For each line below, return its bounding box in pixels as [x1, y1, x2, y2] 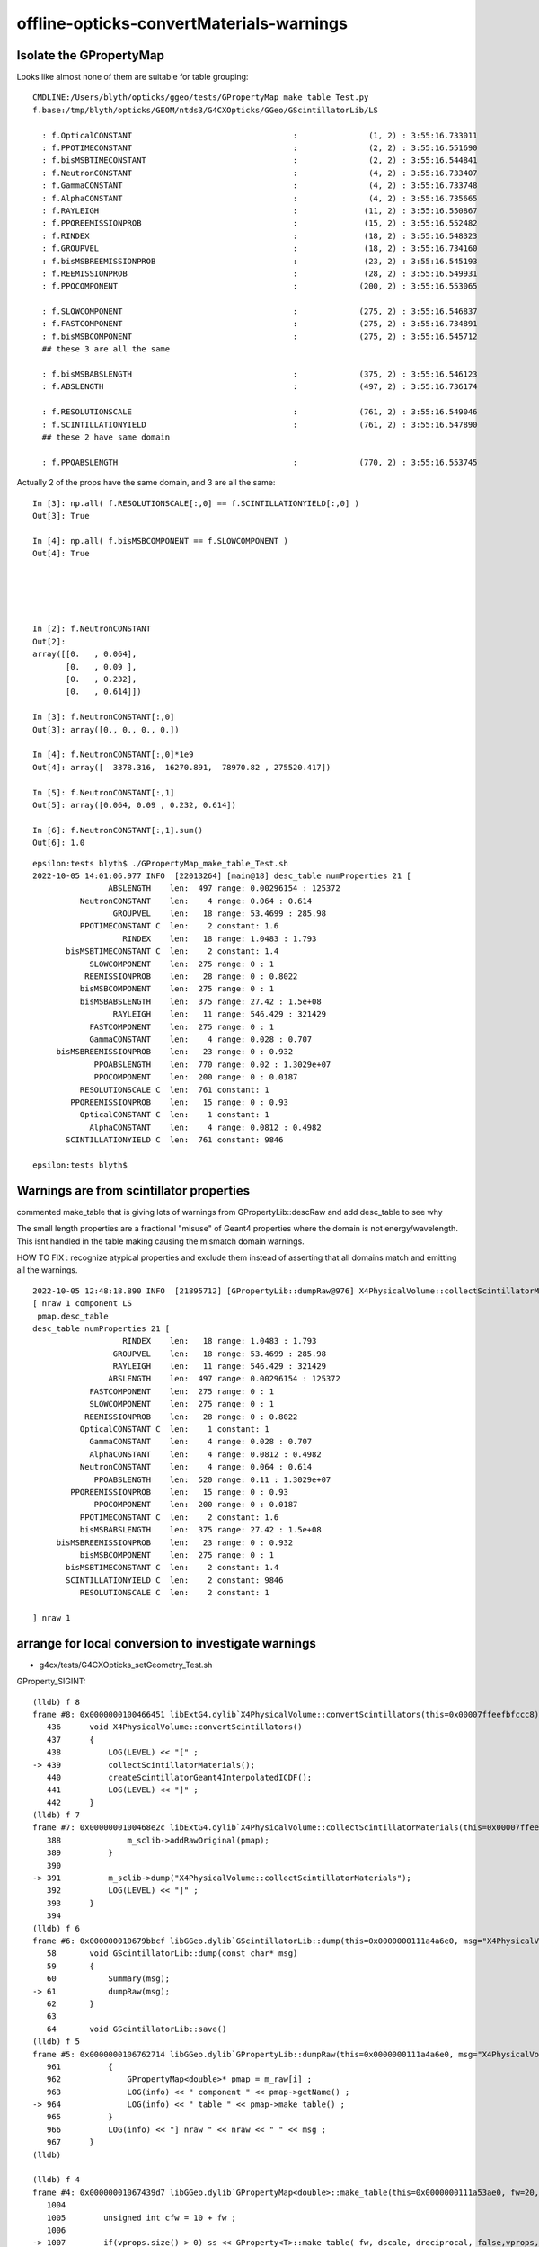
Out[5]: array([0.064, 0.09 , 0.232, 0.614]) [32, 800, 237, 810]
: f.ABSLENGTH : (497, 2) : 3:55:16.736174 [41, 382, 478, 392]
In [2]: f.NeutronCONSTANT [32, 624, 152, 634]
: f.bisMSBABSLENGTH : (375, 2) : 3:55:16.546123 [41, 369, 478, 379]
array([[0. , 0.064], [32, 649, 137, 660]
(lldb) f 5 [32, 2037, 81, 2047]
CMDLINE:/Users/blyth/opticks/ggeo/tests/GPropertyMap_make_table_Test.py [32, 93, 369, 102]
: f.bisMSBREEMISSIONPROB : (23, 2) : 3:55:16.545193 [41, 256, 478, 266]
